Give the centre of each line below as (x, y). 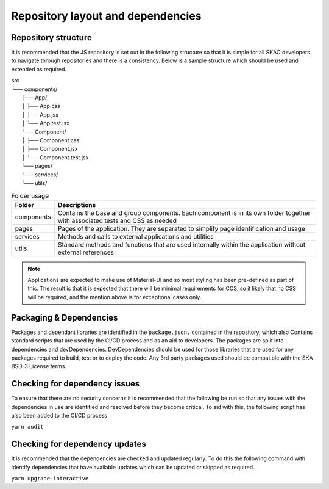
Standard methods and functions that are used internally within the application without (182, 244)
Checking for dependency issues (76, 384)
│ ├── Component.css (51, 140)
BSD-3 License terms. (39, 366)
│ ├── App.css (41, 106)
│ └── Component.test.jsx (55, 157)
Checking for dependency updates (79, 444)
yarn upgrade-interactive (50, 479)
